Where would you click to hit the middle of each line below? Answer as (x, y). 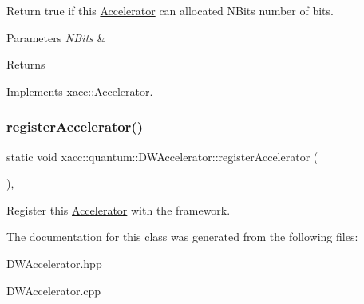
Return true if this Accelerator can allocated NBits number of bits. (170, 10)
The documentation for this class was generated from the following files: (182, 237)
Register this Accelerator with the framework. (119, 209)
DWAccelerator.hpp (54, 263)
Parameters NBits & (56, 37)
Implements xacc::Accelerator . (80, 91)
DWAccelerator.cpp (54, 290)
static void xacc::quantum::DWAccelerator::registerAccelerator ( (162, 156)
